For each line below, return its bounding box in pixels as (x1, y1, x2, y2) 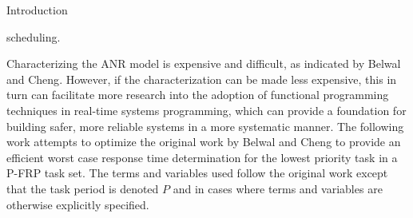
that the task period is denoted (6, 180, 159, 196)
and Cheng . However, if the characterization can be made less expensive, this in (6, 70, 397, 87)
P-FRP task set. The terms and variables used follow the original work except (6, 164, 388, 181)
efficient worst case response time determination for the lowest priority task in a (6, 149, 398, 165)
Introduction (6, 2, 68, 18)
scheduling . (6, 28, 61, 45)
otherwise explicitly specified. (6, 196, 149, 212)
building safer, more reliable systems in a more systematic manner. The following (6, 117, 404, 134)
